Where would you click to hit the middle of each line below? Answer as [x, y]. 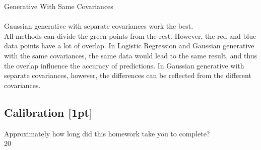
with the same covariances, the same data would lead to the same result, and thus [131, 55]
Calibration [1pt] [48, 112]
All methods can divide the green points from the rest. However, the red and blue [130, 35]
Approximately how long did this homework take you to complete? [107, 133]
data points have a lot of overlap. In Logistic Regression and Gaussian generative [129, 46]
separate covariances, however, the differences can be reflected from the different [128, 75]
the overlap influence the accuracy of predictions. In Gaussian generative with [124, 65]
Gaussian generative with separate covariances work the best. [99, 26]
